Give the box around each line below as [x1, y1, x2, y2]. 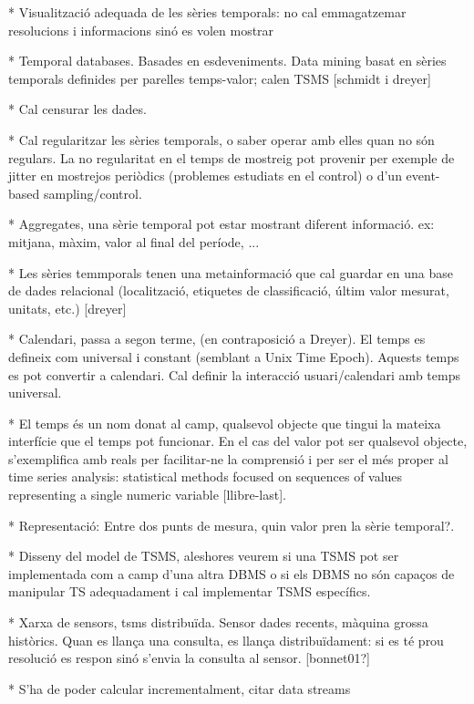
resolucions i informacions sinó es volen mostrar [8, 20, 274, 39]
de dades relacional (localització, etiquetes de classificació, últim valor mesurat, [8, 281, 449, 300]
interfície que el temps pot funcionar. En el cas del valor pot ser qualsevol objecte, [8, 431, 468, 450]
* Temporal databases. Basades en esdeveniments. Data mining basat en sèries [8, 51, 447, 70]
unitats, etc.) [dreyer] [8, 298, 127, 317]
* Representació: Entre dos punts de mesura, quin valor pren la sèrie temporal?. [8, 515, 455, 534]
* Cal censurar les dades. [8, 99, 147, 119]
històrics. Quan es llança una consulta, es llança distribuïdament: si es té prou [8, 630, 444, 649]
